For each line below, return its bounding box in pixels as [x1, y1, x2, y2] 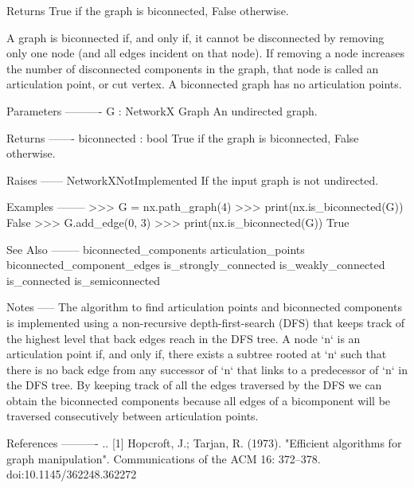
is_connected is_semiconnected [6, 271, 161, 288]
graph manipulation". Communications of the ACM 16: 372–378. [6, 450, 321, 467]
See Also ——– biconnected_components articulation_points [6, 240, 305, 257]
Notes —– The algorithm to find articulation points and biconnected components [6, 299, 402, 315]
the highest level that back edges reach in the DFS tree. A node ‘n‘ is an [6, 330, 361, 346]
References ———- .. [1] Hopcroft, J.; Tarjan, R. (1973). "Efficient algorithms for [6, 435, 402, 451]
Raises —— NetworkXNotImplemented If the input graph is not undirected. [6, 171, 379, 188]
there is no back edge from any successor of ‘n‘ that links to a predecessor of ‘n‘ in [6, 361, 408, 377]
